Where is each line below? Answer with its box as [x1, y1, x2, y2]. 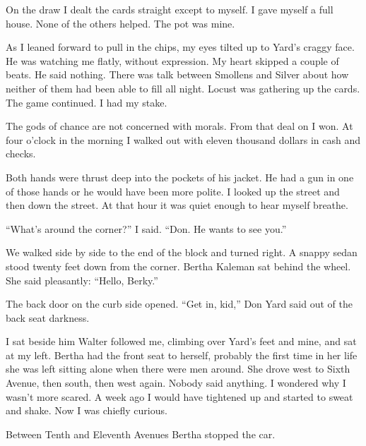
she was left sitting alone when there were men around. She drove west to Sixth [6, 361, 350, 376]
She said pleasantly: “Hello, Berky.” [6, 272, 158, 287]
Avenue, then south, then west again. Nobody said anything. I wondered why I [6, 375, 346, 390]
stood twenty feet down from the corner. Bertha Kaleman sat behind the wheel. [6, 258, 351, 273]
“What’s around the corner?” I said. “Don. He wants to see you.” [6, 221, 287, 236]
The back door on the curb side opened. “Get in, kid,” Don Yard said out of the [6, 296, 353, 311]
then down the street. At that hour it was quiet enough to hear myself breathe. [6, 198, 348, 212]
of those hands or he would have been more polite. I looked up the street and [6, 183, 340, 198]
